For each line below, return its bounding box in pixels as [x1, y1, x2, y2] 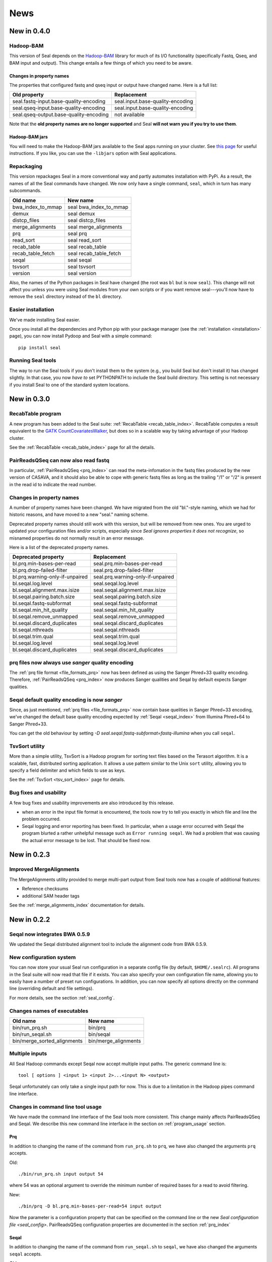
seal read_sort [67, 236, 102, 243]
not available [114, 111, 145, 118]
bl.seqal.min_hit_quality [12, 606, 68, 613]
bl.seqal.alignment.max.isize [12, 587, 80, 594]
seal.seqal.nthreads [93, 626, 140, 634]
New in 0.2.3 [9, 851, 50, 859]
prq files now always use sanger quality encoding [9, 659, 133, 666]
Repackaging [9, 163, 43, 170]
